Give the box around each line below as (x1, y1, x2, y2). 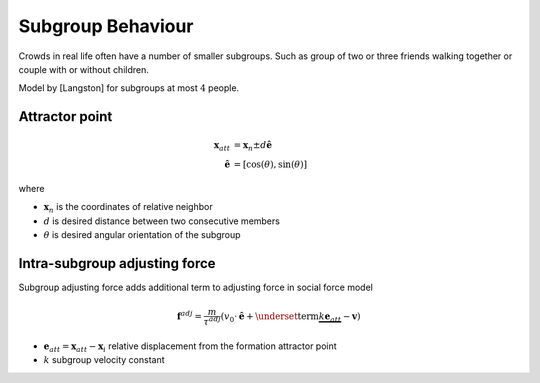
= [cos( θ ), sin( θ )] (233, 159, 308, 170)
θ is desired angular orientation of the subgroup (43, 229, 241, 241)
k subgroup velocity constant (43, 354, 165, 366)
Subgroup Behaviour (18, 15, 194, 37)
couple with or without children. (18, 63, 150, 75)
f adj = (176, 309, 202, 322)
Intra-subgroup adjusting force (18, 255, 216, 272)
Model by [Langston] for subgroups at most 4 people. (18, 82, 240, 94)
